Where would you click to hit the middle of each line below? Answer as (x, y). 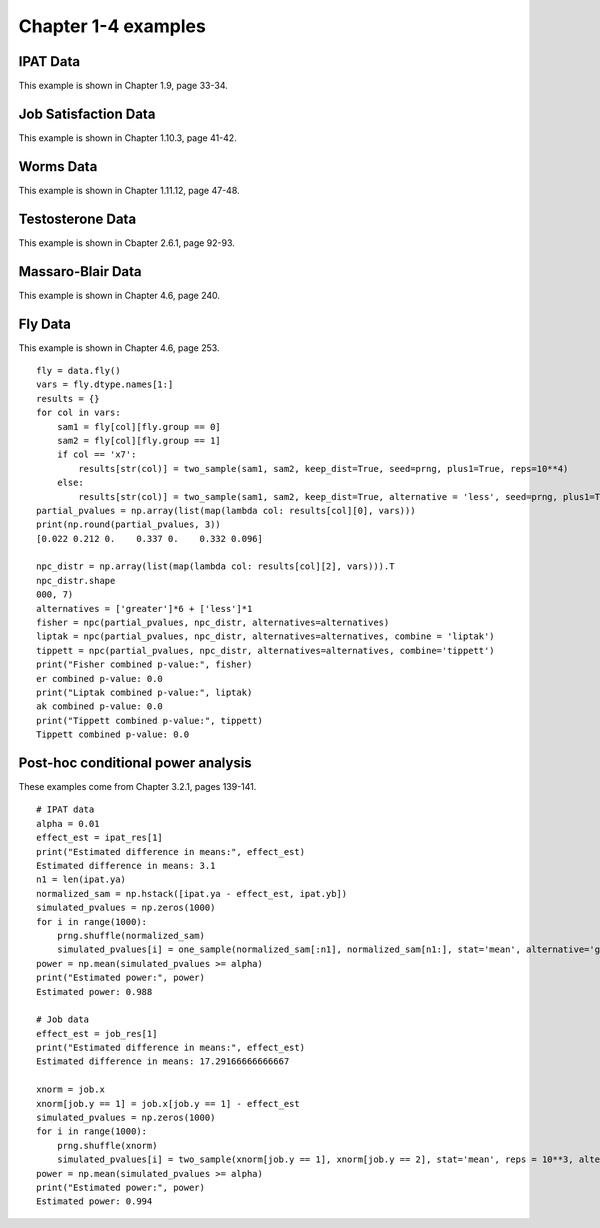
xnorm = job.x (70, 1089)
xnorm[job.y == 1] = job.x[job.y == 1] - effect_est (168, 1103)
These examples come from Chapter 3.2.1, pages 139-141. (137, 787)
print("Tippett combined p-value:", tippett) (150, 720)
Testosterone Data (77, 218)
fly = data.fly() (78, 370)
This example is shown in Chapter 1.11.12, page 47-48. (129, 190)
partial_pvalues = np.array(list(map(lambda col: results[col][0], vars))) (226, 510)
